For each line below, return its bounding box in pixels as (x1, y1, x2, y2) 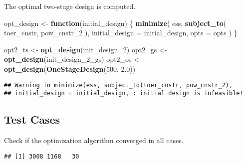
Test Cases (4, 112, 60, 127)
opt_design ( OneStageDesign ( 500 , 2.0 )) (4, 63, 136, 74)
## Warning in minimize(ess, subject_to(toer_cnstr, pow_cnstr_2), (4, 81, 233, 89)
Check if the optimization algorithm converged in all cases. (4, 135, 184, 146)
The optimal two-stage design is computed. (4, 1, 136, 11)
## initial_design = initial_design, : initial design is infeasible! (4, 90, 244, 97)
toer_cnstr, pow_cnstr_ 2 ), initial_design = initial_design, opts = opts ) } (4, 27, 238, 38)
